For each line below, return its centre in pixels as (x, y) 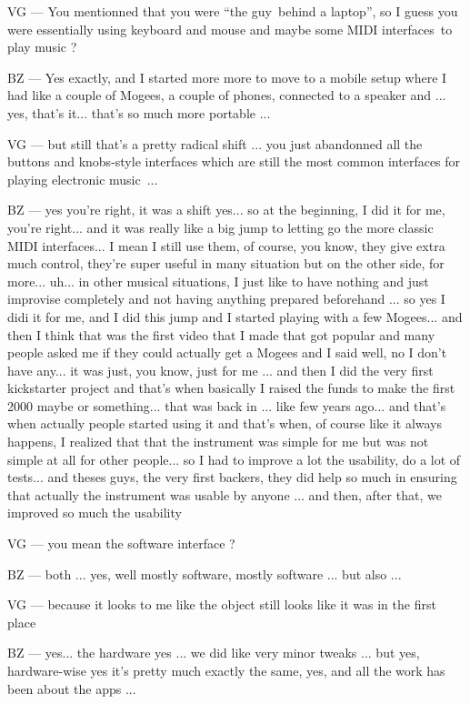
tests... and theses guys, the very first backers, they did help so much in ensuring (232, 477)
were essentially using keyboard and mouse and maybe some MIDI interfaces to (230, 29)
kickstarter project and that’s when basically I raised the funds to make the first (231, 388)
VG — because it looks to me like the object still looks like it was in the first (222, 604)
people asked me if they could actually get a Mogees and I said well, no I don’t (227, 352)
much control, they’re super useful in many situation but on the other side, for (226, 263)
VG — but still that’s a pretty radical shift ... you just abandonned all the (215, 143)
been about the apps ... (72, 688)
